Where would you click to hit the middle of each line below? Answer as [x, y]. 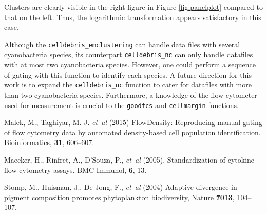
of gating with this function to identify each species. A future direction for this [128, 74]
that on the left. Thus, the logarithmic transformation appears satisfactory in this [133, 17]
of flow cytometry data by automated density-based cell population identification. [132, 132]
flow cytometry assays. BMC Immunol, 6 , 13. [75, 170]
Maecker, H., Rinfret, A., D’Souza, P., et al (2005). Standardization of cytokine [129, 159]
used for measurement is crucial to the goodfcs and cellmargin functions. [121, 105]
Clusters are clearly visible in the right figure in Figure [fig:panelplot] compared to [133, 7]
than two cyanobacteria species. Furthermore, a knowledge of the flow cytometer [131, 94]
